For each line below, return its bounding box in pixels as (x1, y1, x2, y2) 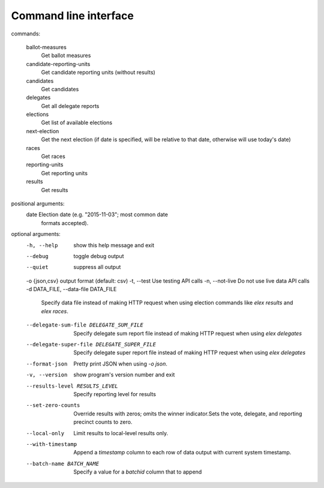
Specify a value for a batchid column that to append (73, 468, 202, 475)
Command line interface (11, 9, 134, 22)
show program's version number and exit (73, 371, 175, 378)
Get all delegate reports (41, 102, 100, 109)
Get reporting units (41, 169, 88, 176)
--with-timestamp (26, 441, 77, 447)
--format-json (26, 360, 68, 367)
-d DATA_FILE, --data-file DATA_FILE (26, 286, 117, 293)
